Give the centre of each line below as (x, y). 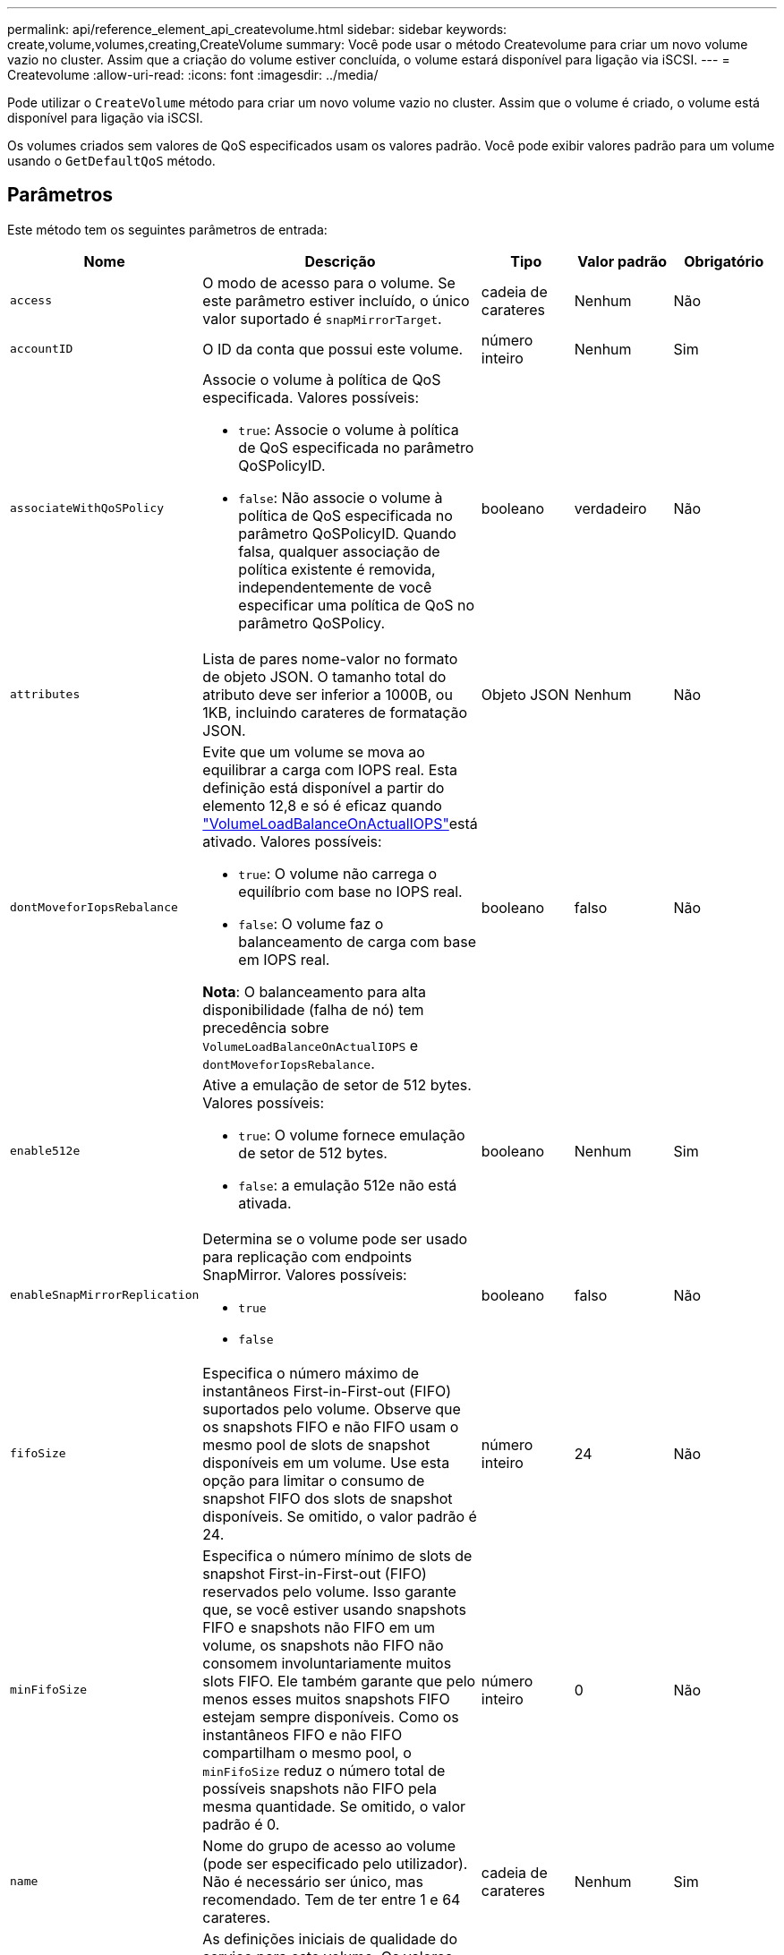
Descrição (340, 261)
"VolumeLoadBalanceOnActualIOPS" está (340, 823)
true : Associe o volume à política (349, 429)
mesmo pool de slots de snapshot (316, 1444)
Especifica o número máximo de (311, 1373)
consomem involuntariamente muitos (327, 1663)
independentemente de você (335, 587)
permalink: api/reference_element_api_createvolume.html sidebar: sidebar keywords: (257, 29)
